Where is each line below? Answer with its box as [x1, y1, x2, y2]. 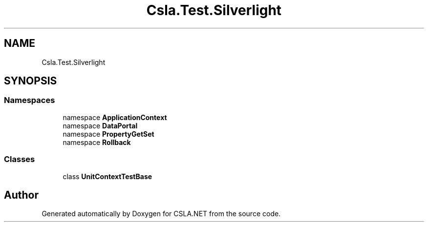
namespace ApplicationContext [63, 113, 167, 122]
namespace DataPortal [63, 121, 138, 130]
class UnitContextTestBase [63, 172, 152, 181]
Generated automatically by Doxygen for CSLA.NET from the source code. [42, 209, 281, 218]
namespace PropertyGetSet [63, 129, 154, 138]
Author [4, 188, 39, 201]
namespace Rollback [63, 138, 131, 146]
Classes [4, 154, 35, 164]
